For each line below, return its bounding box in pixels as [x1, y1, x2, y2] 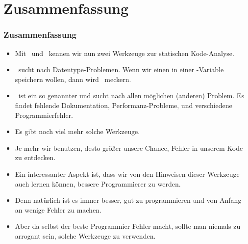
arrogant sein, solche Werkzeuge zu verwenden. [15, 230, 156, 241]
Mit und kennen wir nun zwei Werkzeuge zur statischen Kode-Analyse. [15, 48, 234, 58]
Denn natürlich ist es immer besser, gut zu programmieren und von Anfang [15, 195, 242, 205]
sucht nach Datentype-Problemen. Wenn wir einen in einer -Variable [18, 64, 224, 75]
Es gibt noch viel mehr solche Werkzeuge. [15, 126, 140, 136]
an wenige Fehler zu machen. [15, 204, 101, 215]
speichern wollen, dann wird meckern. [15, 74, 131, 84]
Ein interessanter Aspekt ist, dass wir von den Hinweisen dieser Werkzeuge [15, 168, 240, 179]
